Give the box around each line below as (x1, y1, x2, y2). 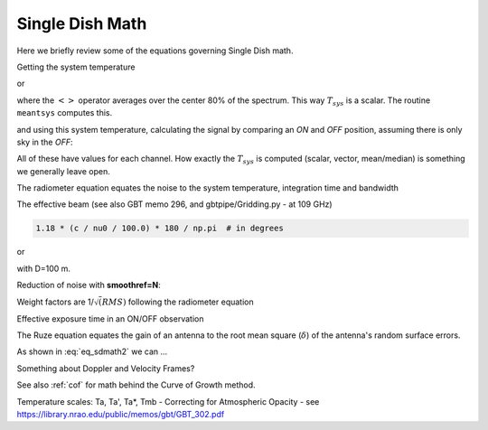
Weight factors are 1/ (16, 296, 95, 307)
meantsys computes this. (16, 107, 113, 118)
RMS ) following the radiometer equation (101, 296, 254, 307)
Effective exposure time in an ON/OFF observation (16, 313, 204, 324)
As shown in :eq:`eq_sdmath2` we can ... (16, 346, 168, 357)
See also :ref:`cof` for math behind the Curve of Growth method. (16, 379, 257, 390)
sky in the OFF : (16, 136, 73, 147)
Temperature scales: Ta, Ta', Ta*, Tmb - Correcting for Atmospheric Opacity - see (16, 396, 320, 407)
